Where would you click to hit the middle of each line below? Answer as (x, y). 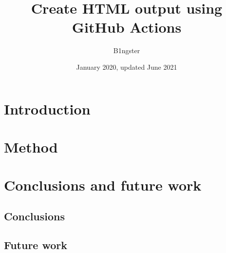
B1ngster (127, 50)
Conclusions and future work (103, 185)
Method (31, 146)
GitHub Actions (127, 27)
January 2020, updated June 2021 (127, 67)
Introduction (47, 108)
